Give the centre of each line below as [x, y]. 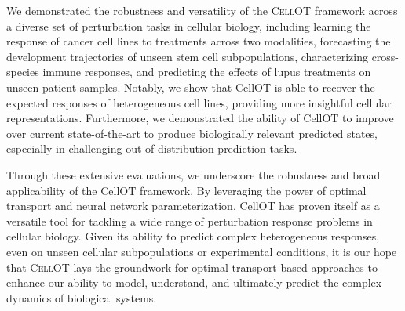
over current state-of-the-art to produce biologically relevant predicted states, [192, 133]
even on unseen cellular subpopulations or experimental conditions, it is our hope [202, 251]
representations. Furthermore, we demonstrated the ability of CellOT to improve [200, 118]
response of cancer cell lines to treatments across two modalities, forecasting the [199, 41]
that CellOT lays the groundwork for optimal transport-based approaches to [192, 267]
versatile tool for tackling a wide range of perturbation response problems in [190, 221]
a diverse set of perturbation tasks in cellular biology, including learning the [189, 25]
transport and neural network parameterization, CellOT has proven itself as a [193, 206]
